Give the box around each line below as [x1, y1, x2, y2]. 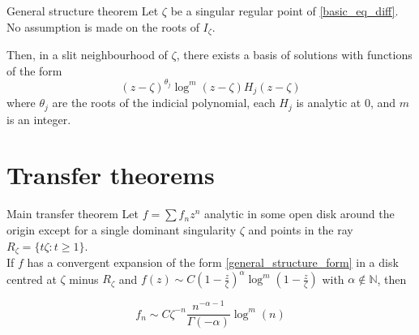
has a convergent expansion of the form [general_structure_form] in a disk [27, 254, 399, 270]
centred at [6, 270, 57, 287]
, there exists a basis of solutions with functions [176, 46, 413, 63]
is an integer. [6, 110, 71, 127]
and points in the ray [248, 221, 353, 238]
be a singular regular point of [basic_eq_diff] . [170, 2, 399, 19]
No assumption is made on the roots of [6, 18, 199, 35]
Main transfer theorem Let [6, 205, 139, 222]
